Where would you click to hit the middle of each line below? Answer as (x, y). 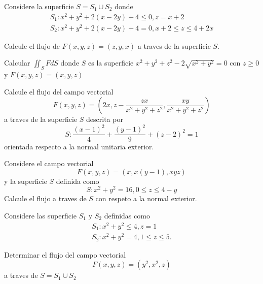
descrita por (105, 119)
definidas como (127, 215)
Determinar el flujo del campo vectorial (65, 254)
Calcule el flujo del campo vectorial (59, 91)
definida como (78, 181)
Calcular (17, 63)
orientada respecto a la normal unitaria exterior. (79, 146)
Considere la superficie (39, 6)
